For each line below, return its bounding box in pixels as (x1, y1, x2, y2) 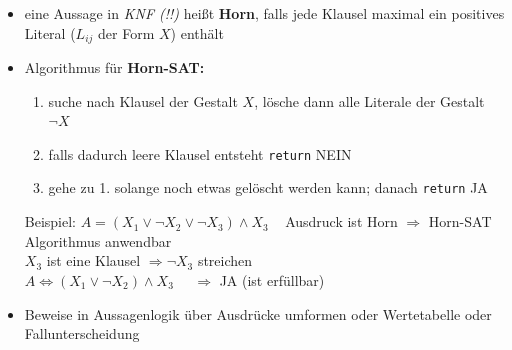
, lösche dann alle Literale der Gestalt (254, 90, 485, 111)
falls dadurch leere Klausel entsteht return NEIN (48, 143, 352, 164)
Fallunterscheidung (24, 323, 140, 344)
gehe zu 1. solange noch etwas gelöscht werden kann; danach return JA (48, 177, 488, 198)
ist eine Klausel (46, 250, 141, 271)
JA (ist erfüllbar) (219, 269, 325, 290)
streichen (197, 250, 253, 271)
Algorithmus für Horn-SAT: (24, 57, 205, 78)
